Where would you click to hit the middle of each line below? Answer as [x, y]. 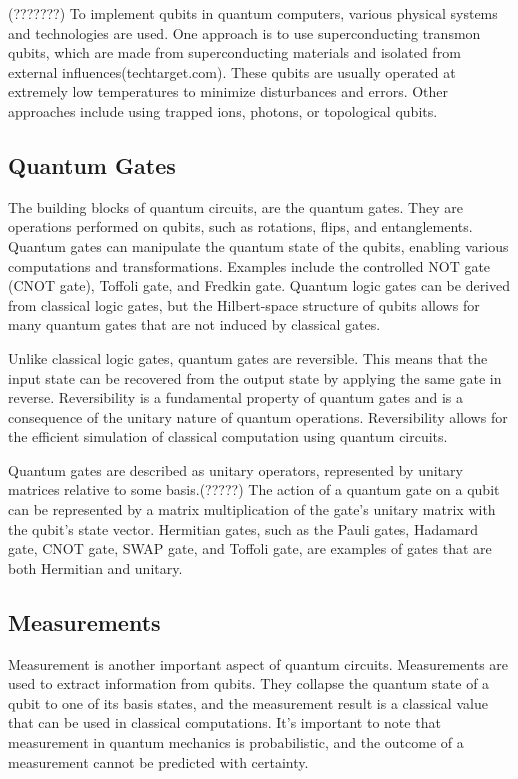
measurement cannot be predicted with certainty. [158, 761]
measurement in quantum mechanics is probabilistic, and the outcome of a [236, 742]
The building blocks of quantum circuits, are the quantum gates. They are [235, 206]
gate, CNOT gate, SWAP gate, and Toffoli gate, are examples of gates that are [250, 548]
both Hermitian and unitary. [95, 567]
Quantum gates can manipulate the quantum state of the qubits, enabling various [258, 245]
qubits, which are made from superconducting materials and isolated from [234, 52]
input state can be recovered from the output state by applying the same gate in [255, 377]
